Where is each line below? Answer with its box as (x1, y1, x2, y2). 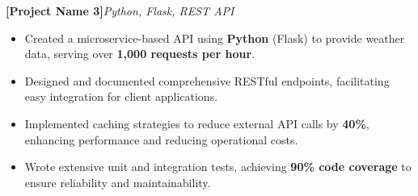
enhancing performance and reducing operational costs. (24, 131, 298, 148)
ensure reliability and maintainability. (24, 173, 211, 190)
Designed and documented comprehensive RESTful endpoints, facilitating (24, 72, 390, 89)
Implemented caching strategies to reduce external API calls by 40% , (24, 115, 369, 131)
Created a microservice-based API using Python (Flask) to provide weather (24, 29, 405, 46)
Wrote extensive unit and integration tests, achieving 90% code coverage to (24, 158, 412, 175)
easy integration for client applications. (24, 88, 218, 105)
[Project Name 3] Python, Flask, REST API (6, 2, 234, 19)
